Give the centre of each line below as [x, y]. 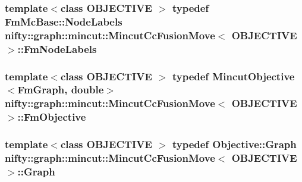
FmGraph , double [61, 90]
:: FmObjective [52, 117]
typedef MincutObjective [233, 76]
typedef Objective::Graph [234, 144]
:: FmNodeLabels [57, 48]
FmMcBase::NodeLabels [64, 21]
